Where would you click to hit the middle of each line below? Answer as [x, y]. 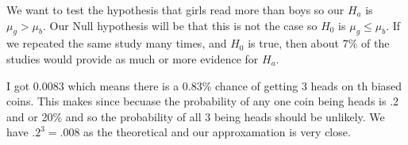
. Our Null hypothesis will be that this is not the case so [180, 25]
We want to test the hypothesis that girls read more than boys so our [175, 10]
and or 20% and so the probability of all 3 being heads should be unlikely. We [196, 116]
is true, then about [294, 43]
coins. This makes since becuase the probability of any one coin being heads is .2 [203, 101]
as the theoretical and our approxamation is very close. [217, 132]
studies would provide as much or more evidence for [133, 58]
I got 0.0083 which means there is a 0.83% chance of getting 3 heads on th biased [204, 85]
